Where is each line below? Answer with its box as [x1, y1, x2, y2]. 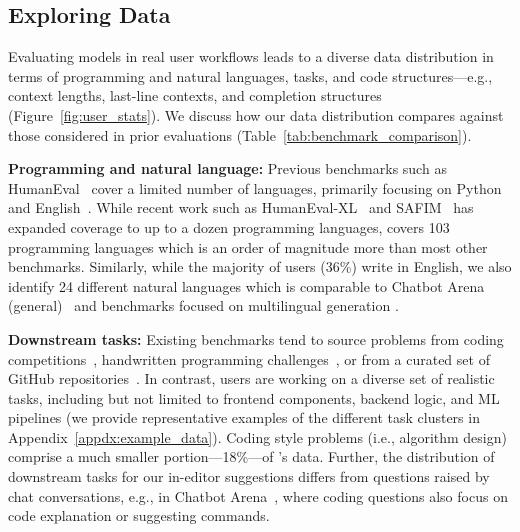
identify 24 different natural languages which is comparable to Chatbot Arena [8, 275, 485, 296]
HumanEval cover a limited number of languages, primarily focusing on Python [8, 177, 502, 198]
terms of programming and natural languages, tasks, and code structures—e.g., [8, 65, 493, 86]
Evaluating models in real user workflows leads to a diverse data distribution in [8, 46, 494, 67]
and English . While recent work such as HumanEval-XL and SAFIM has [8, 197, 474, 218]
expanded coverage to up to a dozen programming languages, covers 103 [8, 216, 450, 237]
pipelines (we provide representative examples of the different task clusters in [8, 407, 480, 428]
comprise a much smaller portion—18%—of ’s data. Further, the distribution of [8, 446, 495, 467]
